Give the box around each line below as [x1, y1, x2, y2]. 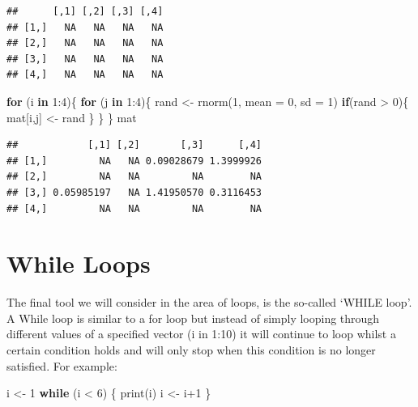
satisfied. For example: [6, 357, 117, 374]
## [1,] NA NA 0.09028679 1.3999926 [6, 155, 262, 167]
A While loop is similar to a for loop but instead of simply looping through [6, 309, 380, 326]
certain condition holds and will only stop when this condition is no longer [6, 341, 376, 358]
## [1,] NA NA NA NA [6, 21, 164, 33]
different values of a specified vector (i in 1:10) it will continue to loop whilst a [6, 325, 396, 342]
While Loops [6, 247, 151, 280]
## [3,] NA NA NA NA [6, 53, 164, 65]
